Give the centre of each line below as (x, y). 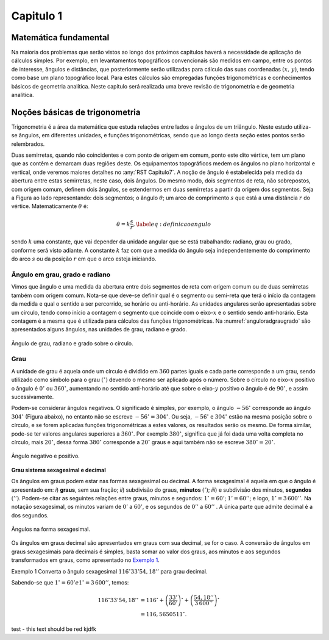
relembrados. (28, 144)
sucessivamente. (33, 397)
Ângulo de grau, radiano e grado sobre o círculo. (72, 343)
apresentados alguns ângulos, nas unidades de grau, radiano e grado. (99, 329)
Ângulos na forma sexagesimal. (51, 529)
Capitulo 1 (37, 16)
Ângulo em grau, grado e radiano (61, 275)
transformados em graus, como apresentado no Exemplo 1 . (85, 560)
